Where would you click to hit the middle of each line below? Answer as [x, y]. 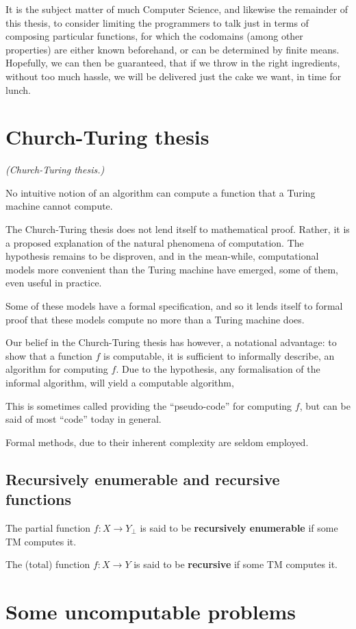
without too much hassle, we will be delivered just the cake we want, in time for [174, 76]
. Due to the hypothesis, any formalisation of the [218, 369]
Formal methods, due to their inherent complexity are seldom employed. [157, 442]
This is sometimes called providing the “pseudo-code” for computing [149, 405]
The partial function [48, 527]
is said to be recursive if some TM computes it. [236, 564]
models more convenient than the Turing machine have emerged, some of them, [172, 269]
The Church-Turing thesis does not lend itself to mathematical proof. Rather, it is [178, 229]
